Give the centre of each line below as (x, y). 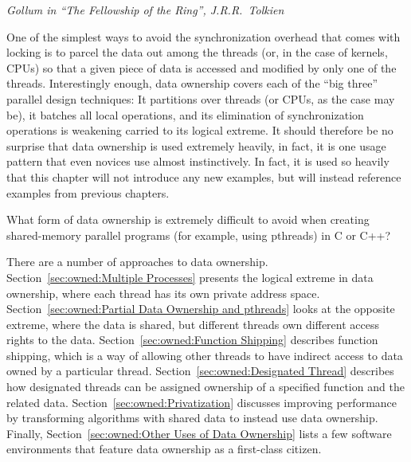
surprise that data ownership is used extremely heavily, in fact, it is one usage (196, 145)
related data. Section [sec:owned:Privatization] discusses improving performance (202, 402)
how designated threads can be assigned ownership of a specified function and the (205, 387)
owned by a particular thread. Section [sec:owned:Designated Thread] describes (200, 371)
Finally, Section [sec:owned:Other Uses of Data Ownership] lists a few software (199, 433)
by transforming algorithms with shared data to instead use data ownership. (192, 418)
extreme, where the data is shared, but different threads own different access (193, 324)
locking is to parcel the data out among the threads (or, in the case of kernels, (197, 52)
